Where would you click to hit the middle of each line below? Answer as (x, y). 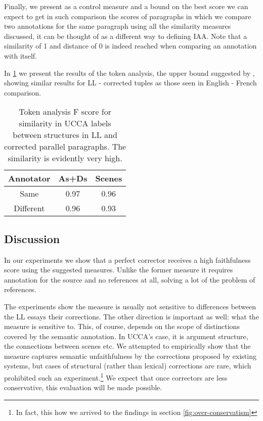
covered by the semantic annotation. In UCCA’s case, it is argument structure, (126, 336)
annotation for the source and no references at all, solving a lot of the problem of (130, 279)
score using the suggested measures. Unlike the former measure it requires (119, 270)
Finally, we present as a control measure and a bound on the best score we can (126, 6)
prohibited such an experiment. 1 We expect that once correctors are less (116, 377)
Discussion (32, 238)
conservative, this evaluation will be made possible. (83, 387)
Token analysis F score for (65, 112)
